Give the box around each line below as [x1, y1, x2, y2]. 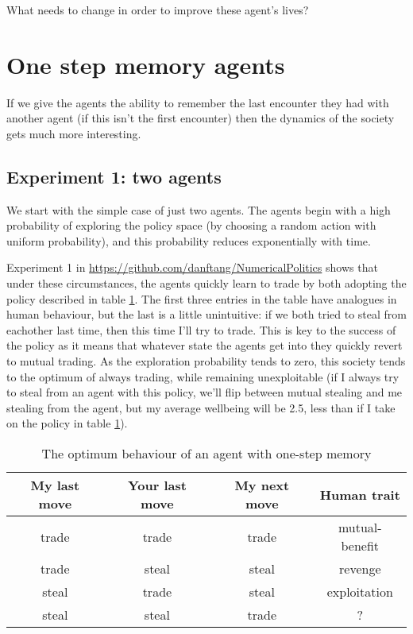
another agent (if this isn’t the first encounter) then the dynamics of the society [6, 110, 395, 126]
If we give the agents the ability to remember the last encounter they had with [6, 94, 389, 110]
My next [234, 476, 290, 495]
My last [30, 476, 80, 495]
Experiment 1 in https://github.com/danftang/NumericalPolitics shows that [6, 259, 378, 276]
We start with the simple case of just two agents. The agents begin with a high [6, 201, 391, 218]
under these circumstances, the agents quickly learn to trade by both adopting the [6, 275, 407, 292]
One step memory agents [6, 48, 285, 80]
